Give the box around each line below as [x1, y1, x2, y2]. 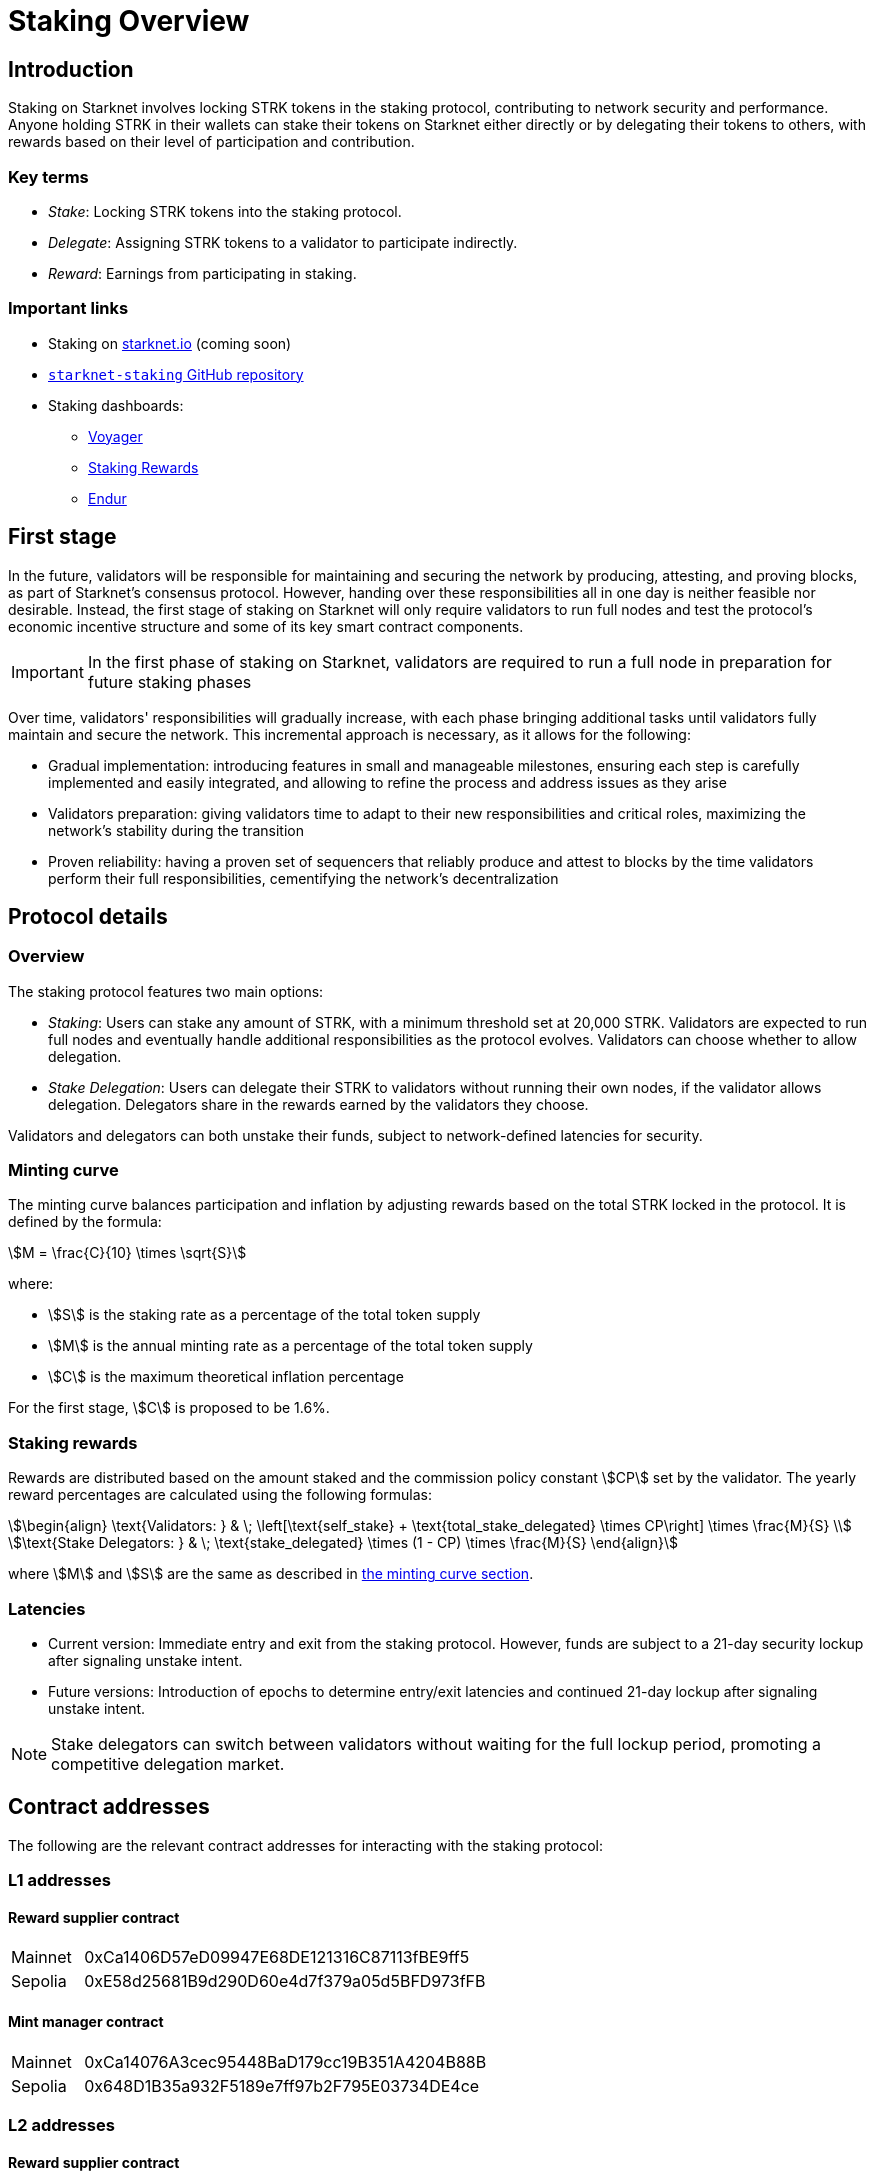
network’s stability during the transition [48, 821, 304, 839]
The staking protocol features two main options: [8, 982, 324, 1000]
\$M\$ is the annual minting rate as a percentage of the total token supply [48, 1337, 533, 1355]
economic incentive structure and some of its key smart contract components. [8, 617, 524, 635]
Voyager [88, 427, 143, 445]
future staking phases [87, 671, 252, 692]
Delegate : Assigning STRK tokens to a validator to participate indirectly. [48, 233, 518, 251]
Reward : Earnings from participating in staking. [48, 264, 357, 282]
